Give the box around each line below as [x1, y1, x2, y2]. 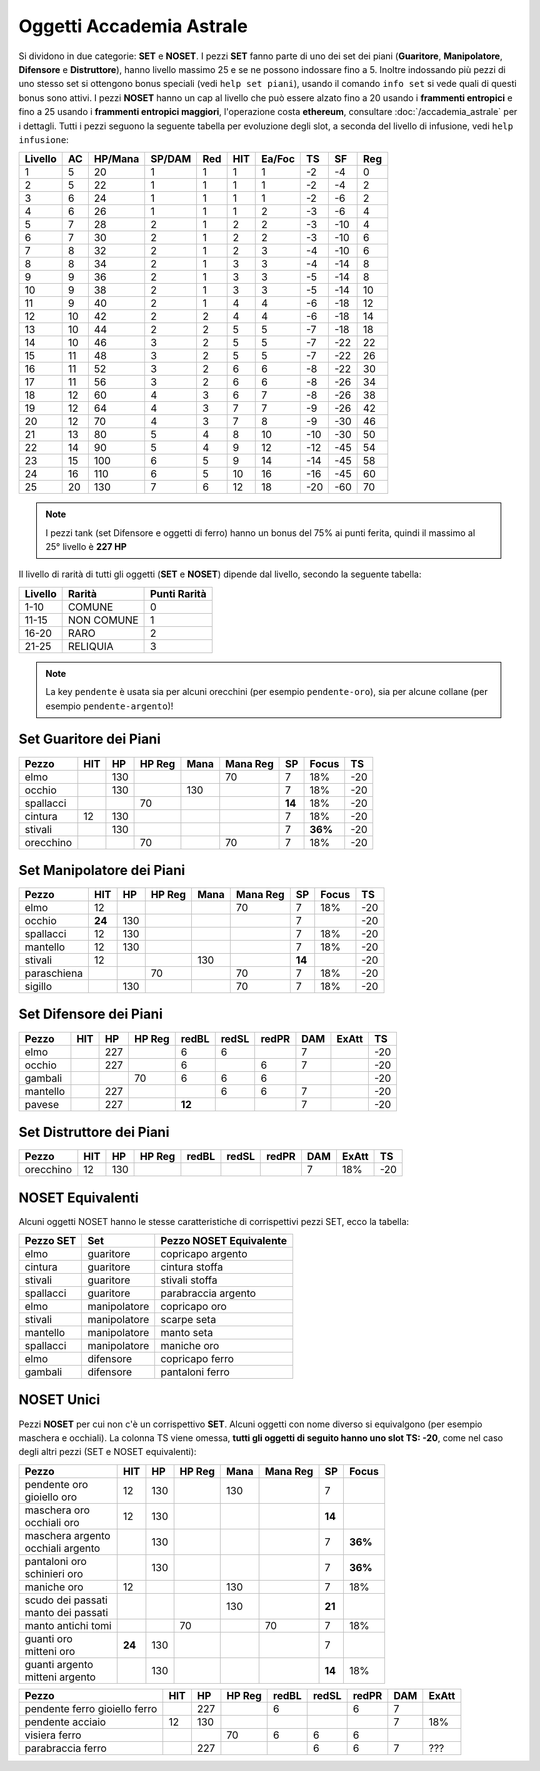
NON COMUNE [67, 613, 139, 627]
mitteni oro [24, 1644, 76, 1658]
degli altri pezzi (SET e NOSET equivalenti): [18, 1446, 197, 1458]
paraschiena [24, 966, 84, 980]
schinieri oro [24, 1566, 84, 1580]
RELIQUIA [67, 639, 114, 653]
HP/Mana [93, 152, 140, 166]
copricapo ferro [160, 1351, 235, 1365]
